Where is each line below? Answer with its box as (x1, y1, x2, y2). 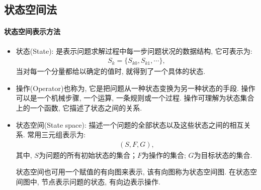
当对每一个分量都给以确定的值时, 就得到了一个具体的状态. (16, 66, 206, 76)
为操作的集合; (141, 149, 186, 160)
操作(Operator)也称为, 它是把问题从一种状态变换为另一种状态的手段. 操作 (16, 82, 255, 93)
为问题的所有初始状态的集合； (38, 149, 137, 160)
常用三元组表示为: (27, 129, 86, 140)
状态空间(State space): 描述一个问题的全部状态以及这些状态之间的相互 (16, 119, 244, 130)
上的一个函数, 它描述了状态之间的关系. (16, 102, 142, 113)
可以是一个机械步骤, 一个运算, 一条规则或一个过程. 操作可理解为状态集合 (16, 92, 254, 103)
